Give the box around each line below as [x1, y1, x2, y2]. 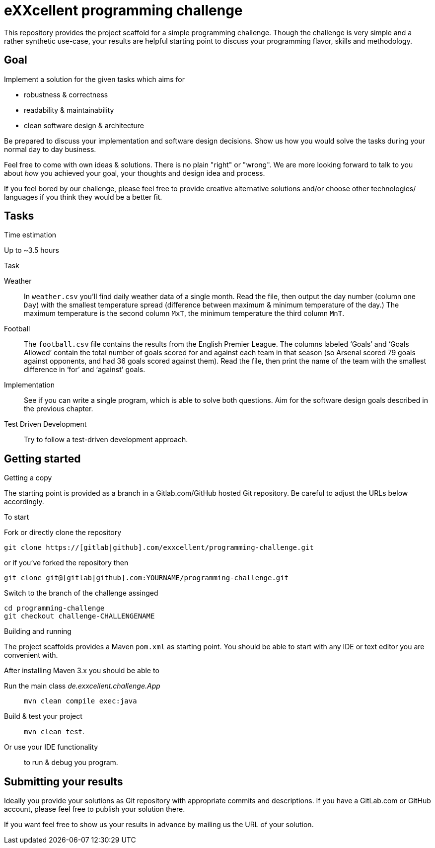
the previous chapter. [24, 404, 93, 413]
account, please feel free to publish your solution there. [4, 805, 185, 814]
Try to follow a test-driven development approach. [24, 435, 188, 444]
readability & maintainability [24, 105, 114, 114]
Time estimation [4, 231, 57, 239]
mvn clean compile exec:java [24, 697, 137, 705]
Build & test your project [4, 712, 82, 721]
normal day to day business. [4, 145, 96, 154]
